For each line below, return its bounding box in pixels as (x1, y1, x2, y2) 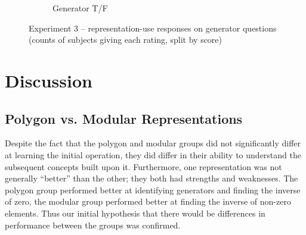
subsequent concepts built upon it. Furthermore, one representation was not (5, 160, 282, 173)
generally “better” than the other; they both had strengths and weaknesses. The (5, 172, 298, 184)
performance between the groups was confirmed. (5, 218, 181, 231)
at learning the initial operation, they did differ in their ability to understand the (5, 148, 301, 161)
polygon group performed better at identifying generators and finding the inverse (5, 183, 301, 196)
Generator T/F (52, 2, 108, 14)
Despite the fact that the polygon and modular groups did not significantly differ (5, 137, 301, 149)
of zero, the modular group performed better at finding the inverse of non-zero (5, 195, 291, 208)
